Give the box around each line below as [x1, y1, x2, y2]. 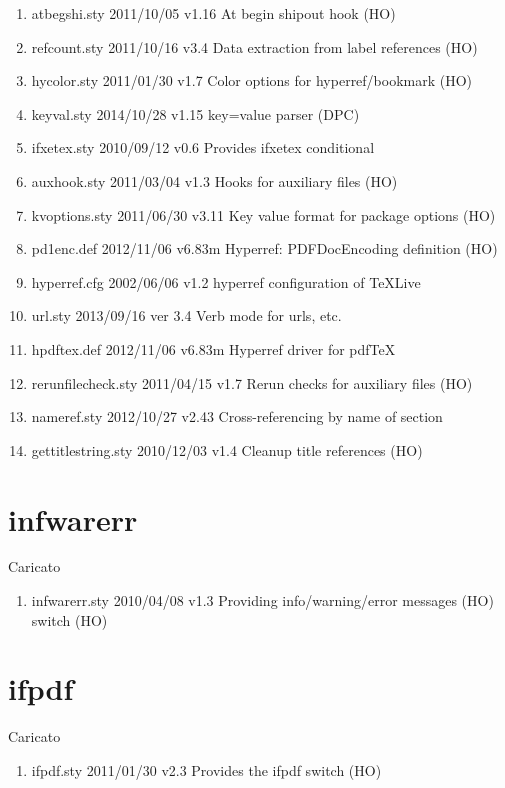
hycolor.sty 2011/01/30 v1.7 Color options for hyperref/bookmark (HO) [31, 70, 473, 91]
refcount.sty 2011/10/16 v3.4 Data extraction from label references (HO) [31, 36, 478, 57]
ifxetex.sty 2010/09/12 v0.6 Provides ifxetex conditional [31, 137, 375, 158]
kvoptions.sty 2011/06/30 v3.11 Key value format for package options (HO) [31, 204, 496, 225]
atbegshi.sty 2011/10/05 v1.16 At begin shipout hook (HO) [31, 3, 396, 23]
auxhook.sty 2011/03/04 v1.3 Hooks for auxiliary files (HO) [31, 170, 398, 191]
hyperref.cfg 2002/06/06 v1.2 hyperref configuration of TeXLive [31, 271, 421, 292]
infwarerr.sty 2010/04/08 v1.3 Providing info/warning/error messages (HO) [31, 590, 494, 611]
